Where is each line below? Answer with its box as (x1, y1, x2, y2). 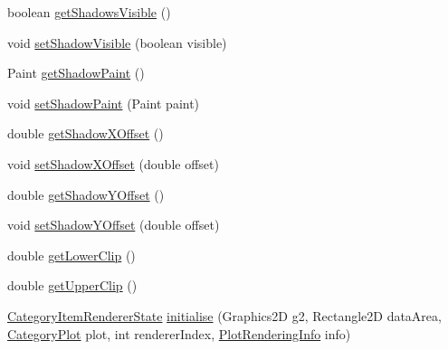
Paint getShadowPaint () (7, 63, 145, 82)
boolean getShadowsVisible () (7, 3, 171, 21)
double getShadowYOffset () (7, 184, 165, 203)
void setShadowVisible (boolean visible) (7, 33, 227, 52)
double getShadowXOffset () (7, 124, 164, 143)
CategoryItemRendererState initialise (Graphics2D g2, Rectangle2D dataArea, (7, 306, 442, 325)
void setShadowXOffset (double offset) (7, 154, 219, 173)
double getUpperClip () (7, 276, 138, 295)
